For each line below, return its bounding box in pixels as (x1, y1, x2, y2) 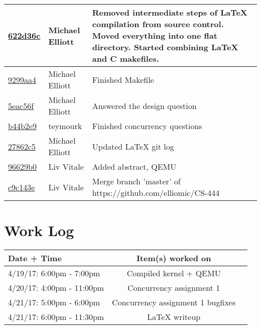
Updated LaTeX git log (92, 140, 174, 152)
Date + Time (8, 252, 62, 264)
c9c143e (8, 181, 35, 193)
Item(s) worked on (136, 252, 211, 264)
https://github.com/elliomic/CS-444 (92, 187, 220, 198)
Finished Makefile (92, 73, 154, 85)
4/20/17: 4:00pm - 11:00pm (8, 282, 104, 294)
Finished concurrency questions (92, 120, 202, 132)
